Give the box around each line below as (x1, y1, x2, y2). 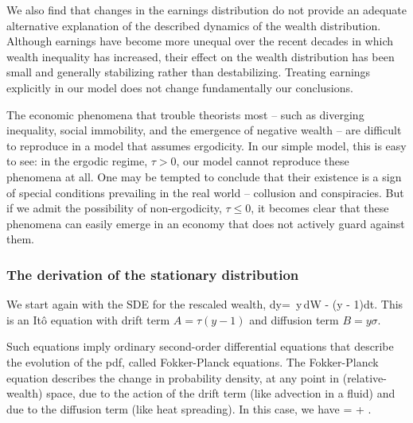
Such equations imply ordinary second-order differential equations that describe (6, 338, 394, 355)
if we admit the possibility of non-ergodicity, (6, 200, 222, 216)
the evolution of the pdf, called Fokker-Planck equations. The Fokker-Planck (6, 353, 379, 370)
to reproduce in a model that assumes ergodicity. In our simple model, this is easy (6, 137, 407, 153)
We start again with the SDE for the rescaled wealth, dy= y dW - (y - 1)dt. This (6, 296, 403, 312)
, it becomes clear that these (251, 200, 389, 216)
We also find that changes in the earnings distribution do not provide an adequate (6, 2, 407, 17)
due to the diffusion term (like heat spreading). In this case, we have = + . (6, 400, 372, 417)
